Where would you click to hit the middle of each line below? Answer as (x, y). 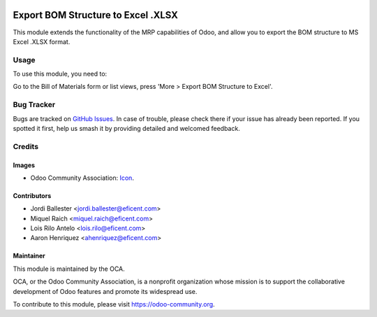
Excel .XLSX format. (42, 41)
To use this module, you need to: (60, 74)
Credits (25, 146)
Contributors (32, 195)
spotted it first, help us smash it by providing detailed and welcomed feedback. (126, 128)
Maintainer (29, 256)
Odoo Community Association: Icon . (82, 178)
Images (24, 165)
